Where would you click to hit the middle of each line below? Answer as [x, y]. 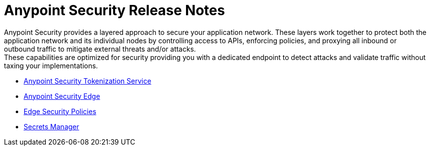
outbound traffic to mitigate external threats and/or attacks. [100, 49]
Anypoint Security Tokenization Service [88, 81]
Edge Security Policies [60, 111]
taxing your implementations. [51, 65]
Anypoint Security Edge [62, 96]
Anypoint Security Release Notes [115, 10]
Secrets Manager [51, 126]
